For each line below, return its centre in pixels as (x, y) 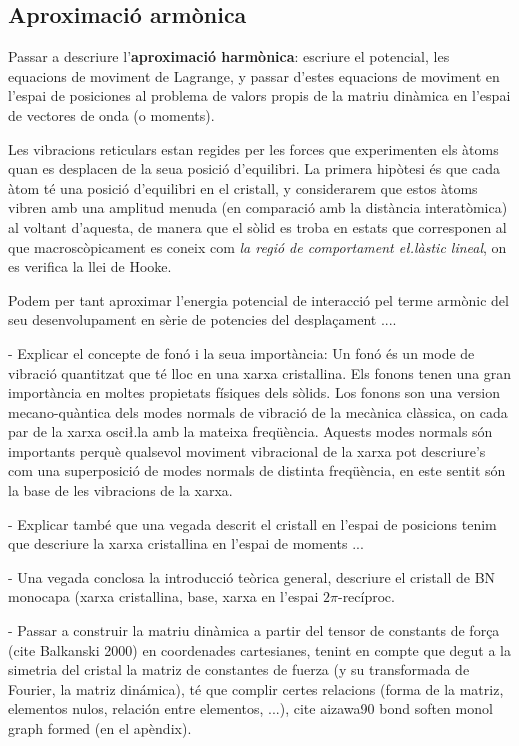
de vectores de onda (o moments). (111, 114)
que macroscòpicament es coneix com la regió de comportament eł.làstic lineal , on (257, 246)
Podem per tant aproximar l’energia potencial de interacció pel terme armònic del (258, 299)
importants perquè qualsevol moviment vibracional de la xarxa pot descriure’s (247, 450)
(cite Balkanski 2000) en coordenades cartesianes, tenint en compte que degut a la (259, 649)
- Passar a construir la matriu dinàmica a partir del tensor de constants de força (254, 630)
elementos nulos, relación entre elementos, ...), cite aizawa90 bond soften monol (250, 708)
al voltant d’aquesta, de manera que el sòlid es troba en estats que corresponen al (257, 226)
